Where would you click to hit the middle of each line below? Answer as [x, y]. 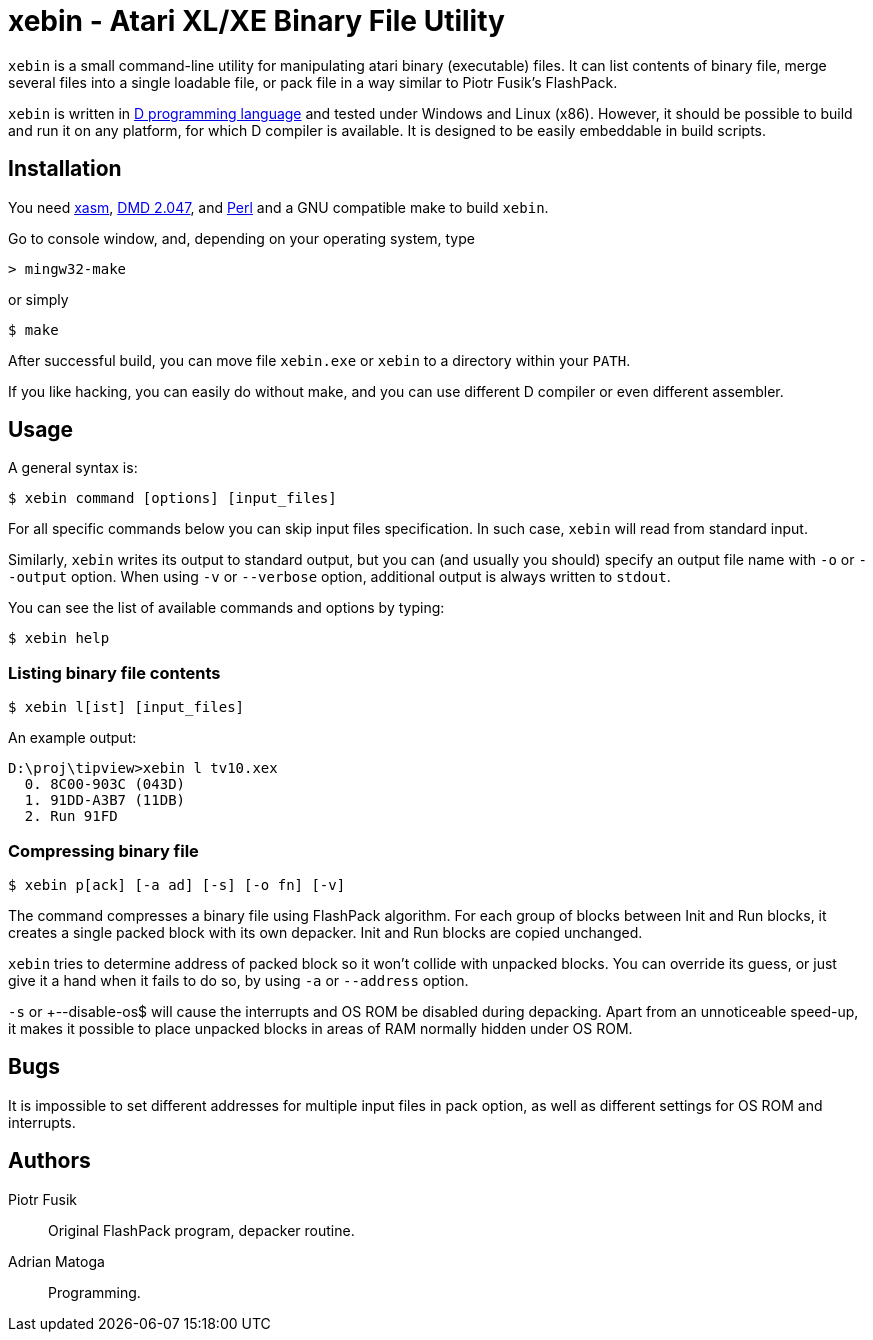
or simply [38, 299]
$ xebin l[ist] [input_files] [126, 707]
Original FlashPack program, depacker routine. [201, 1230]
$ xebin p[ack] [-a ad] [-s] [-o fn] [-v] [177, 884]
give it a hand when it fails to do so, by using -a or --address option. [238, 980]
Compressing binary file [103, 850]
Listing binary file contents [114, 672]
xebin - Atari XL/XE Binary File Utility [256, 21]
